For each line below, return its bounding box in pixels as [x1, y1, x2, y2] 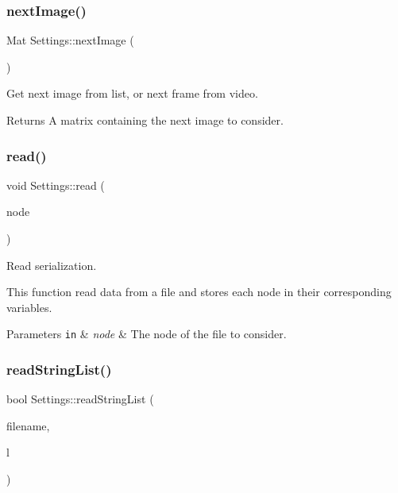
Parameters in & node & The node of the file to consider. [6, 325, 287, 342]
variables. [6, 298, 52, 315]
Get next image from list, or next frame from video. [6, 85, 258, 102]
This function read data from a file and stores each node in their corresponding [6, 283, 392, 300]
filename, [6, 417, 50, 433]
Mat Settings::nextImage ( [6, 32, 134, 48]
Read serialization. [6, 256, 97, 273]
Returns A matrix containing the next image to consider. [6, 112, 284, 128]
